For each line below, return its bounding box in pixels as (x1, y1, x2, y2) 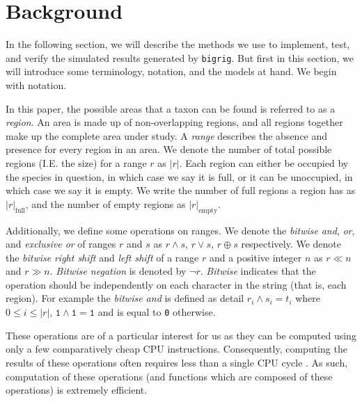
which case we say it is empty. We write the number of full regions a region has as (6, 183, 356, 198)
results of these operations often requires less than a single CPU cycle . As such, (6, 355, 348, 369)
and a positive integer (209, 250, 302, 264)
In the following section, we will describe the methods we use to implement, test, (6, 37, 350, 51)
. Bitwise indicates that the (200, 264, 316, 278)
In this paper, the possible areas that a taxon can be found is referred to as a (6, 101, 336, 115)
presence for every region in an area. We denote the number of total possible (6, 142, 332, 156)
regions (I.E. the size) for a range (6, 155, 147, 170)
